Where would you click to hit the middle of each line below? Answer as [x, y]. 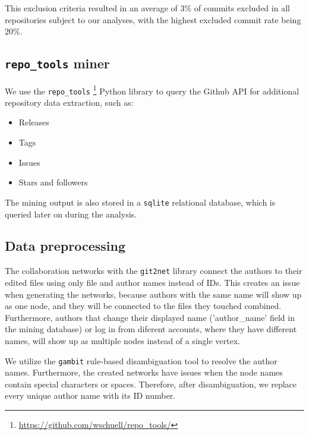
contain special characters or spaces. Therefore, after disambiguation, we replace [151, 384]
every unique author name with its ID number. [90, 395]
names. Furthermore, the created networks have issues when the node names [144, 372]
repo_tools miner [57, 63]
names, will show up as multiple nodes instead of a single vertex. [122, 340]
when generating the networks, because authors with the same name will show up [153, 294]
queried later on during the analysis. [71, 214]
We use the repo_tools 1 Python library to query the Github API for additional [152, 90]
